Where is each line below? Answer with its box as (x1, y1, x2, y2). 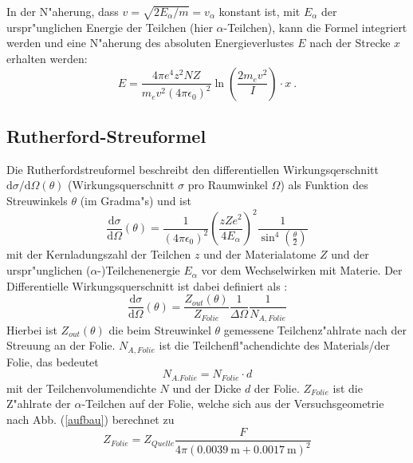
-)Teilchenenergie (97, 262, 180, 279)
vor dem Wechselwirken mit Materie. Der (201, 262, 403, 279)
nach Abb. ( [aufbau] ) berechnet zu (6, 411, 175, 428)
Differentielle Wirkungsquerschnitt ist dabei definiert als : (6, 277, 288, 294)
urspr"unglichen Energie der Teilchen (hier (6, 18, 213, 35)
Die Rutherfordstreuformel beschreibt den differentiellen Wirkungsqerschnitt (6, 160, 379, 177)
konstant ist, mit (218, 3, 301, 19)
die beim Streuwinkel (108, 321, 211, 338)
